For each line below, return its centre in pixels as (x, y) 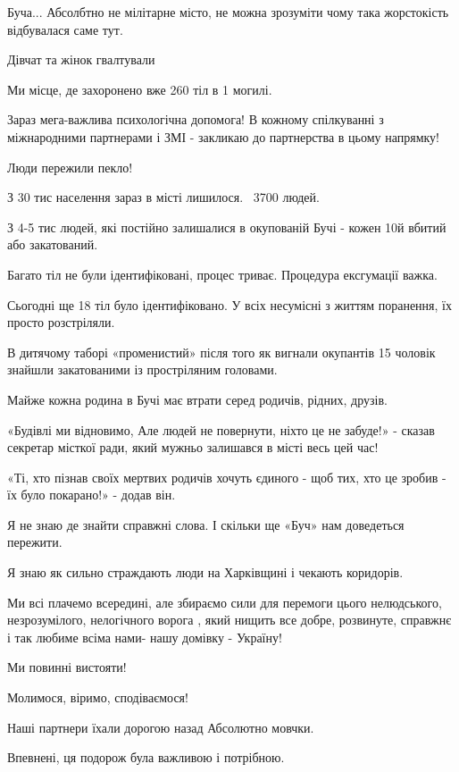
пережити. (35, 542)
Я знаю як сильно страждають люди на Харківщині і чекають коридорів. (205, 572)
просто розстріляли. (61, 322)
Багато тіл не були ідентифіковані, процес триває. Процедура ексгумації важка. (222, 274)
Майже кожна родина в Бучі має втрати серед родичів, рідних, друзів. (197, 399)
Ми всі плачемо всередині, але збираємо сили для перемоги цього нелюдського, (225, 602)
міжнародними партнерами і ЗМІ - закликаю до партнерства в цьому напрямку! (224, 136)
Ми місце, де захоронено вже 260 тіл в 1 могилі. (140, 89)
